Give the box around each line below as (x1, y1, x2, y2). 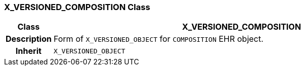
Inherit (15, 46, 42, 56)
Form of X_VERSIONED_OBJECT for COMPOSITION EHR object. (53, 34, 264, 44)
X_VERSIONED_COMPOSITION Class (4, 2, 150, 12)
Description (6, 34, 52, 44)
